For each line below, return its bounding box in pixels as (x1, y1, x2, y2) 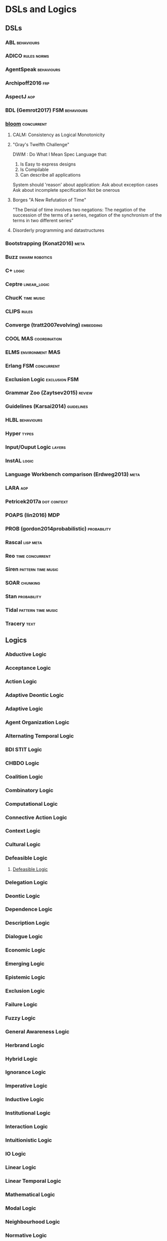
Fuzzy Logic (5, 1014, 36, 1021)
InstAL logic (5, 457, 34, 464)
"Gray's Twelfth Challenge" (12, 142, 70, 148)
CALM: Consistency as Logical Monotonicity (12, 132, 105, 138)
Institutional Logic (5, 1109, 51, 1116)
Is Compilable (20, 167, 49, 173)
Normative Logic (5, 1231, 47, 1238)
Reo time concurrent (5, 552, 51, 559)
